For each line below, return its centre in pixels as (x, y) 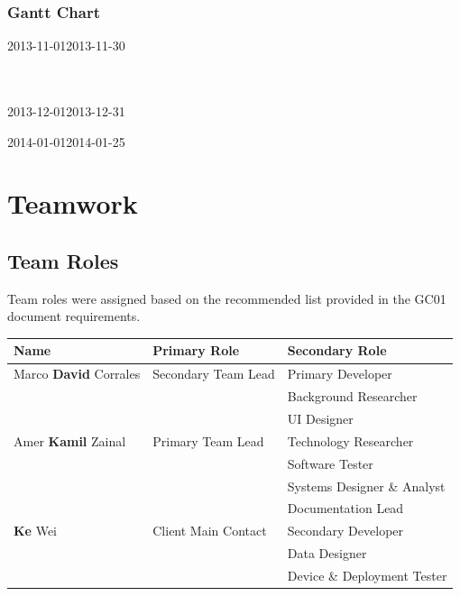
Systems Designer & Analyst (366, 486)
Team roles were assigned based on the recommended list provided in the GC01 (227, 298)
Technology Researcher (350, 440)
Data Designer (327, 553)
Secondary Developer (345, 531)
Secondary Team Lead (214, 374)
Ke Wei (35, 531)
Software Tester (330, 463)
